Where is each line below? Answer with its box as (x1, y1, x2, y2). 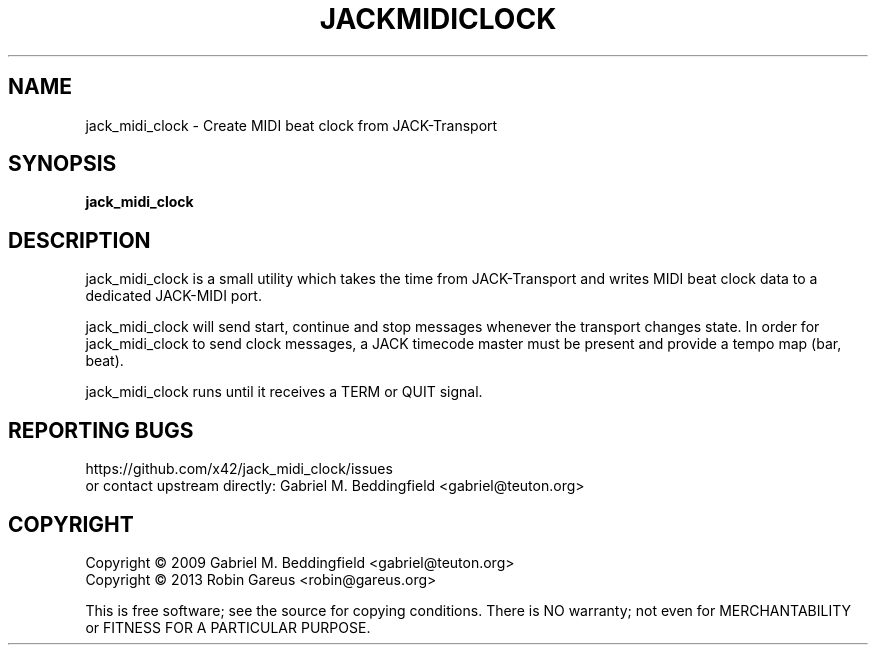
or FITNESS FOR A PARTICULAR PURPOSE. (85, 618, 371, 636)
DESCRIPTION (8, 227, 151, 253)
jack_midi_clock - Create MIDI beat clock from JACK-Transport (85, 116, 498, 134)
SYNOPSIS (8, 151, 117, 177)
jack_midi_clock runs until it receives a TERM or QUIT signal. (85, 383, 483, 401)
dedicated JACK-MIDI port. (85, 287, 262, 305)
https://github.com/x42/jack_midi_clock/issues (85, 460, 393, 478)
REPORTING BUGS (8, 417, 194, 443)
